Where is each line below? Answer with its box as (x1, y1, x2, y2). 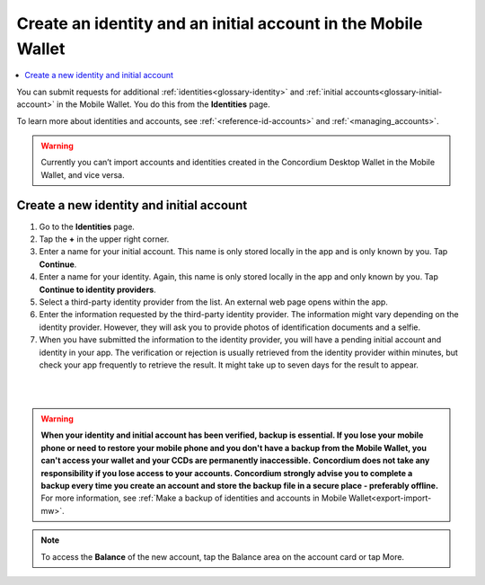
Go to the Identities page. (39, 221, 135, 232)
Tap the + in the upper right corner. (39, 234, 170, 244)
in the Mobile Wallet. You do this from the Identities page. (57, 99, 271, 110)
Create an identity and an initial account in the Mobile (16, 13, 423, 33)
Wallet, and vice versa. (40, 169, 125, 180)
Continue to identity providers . (39, 284, 156, 295)
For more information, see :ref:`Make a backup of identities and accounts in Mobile (40, 492, 348, 503)
